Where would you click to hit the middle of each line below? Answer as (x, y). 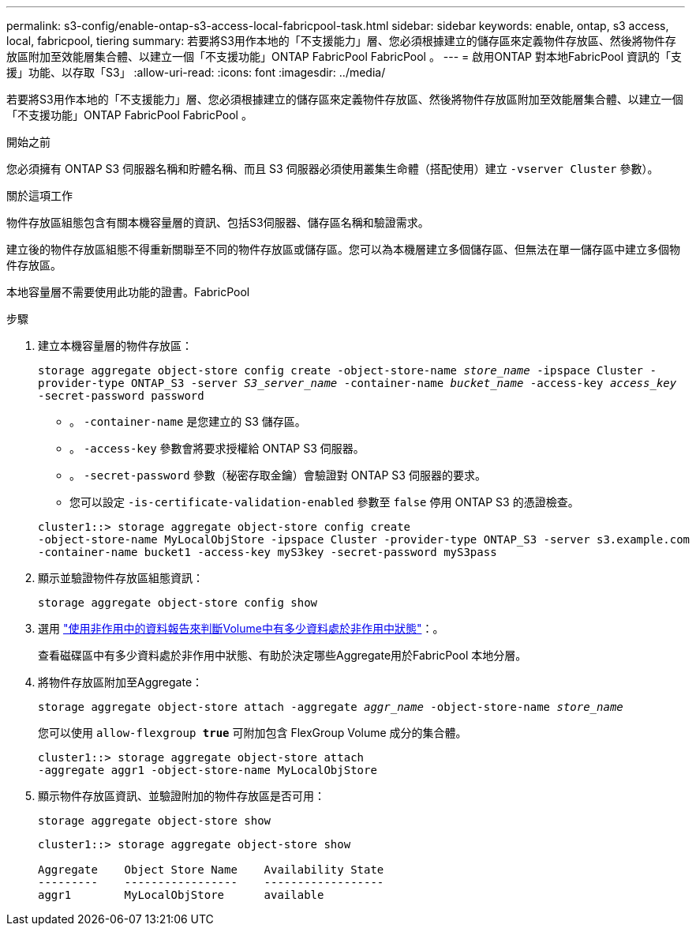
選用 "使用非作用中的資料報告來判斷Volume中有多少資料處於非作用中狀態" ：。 (241, 628)
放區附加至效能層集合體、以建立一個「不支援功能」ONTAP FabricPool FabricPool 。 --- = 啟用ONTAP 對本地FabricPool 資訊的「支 (344, 56)
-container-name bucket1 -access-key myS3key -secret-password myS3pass (268, 552)
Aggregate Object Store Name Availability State (211, 870)
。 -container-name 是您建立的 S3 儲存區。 (188, 421)
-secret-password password (121, 396)
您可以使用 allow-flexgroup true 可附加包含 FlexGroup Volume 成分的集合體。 (253, 733)
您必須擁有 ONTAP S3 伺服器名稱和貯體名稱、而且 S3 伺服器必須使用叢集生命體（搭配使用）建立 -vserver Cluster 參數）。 (333, 169)
